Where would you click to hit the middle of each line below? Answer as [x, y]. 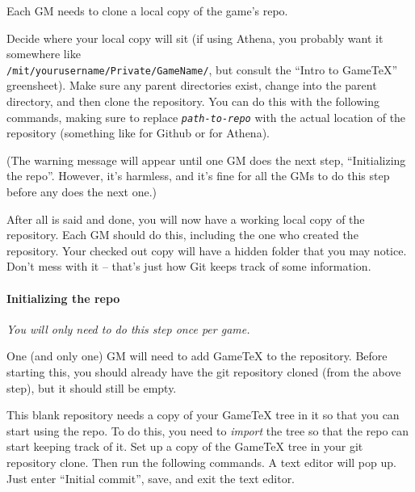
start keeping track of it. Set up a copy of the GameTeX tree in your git [185, 446]
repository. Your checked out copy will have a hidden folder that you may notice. [207, 250]
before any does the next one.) [82, 192]
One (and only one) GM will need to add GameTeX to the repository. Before [197, 356]
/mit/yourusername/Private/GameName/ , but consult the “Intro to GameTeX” [202, 69]
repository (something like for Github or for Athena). [138, 133]
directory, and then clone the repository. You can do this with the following [193, 101]
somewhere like [44, 54]
